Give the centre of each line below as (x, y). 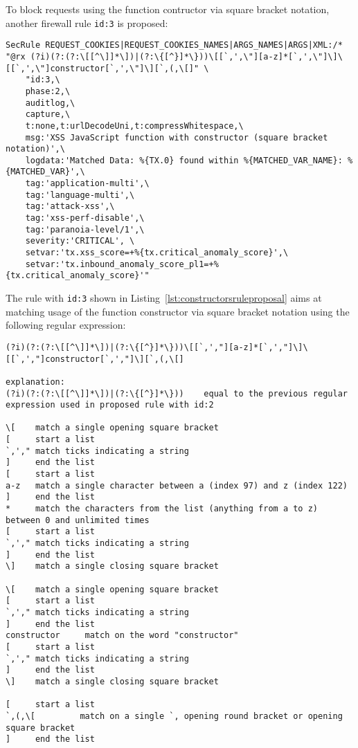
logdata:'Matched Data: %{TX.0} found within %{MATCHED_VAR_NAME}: (184, 160)
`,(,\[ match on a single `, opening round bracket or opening (174, 716)
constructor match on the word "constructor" (122, 636)
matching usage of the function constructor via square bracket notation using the (178, 311)
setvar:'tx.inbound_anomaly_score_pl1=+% (122, 264)
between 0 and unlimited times (78, 520)
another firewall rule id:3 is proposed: (87, 22)
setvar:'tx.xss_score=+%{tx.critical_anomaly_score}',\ (157, 253)
